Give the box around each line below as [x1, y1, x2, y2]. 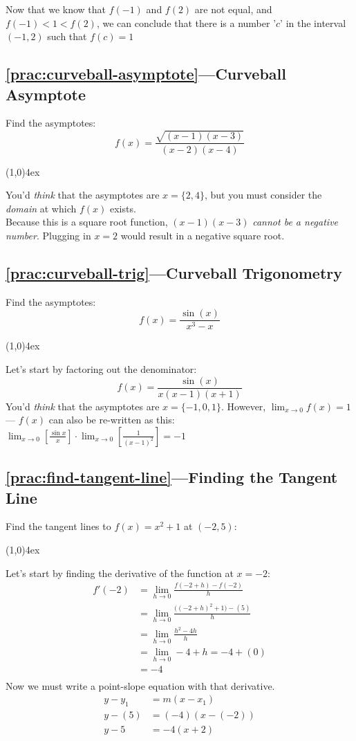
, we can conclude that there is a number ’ [96, 15, 277, 30]
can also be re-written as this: [48, 412, 175, 427]
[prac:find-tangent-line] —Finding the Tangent [6, 466, 338, 488]
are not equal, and [194, 2, 272, 16]
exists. [109, 201, 136, 215]
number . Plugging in [6, 228, 91, 242]
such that [47, 29, 87, 44]
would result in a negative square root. [120, 228, 285, 242]
